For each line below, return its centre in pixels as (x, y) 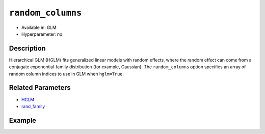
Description (27, 48)
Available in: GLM (39, 27)
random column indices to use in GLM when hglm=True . (66, 74)
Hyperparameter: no (42, 34)
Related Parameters (40, 88)
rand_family (33, 106)
